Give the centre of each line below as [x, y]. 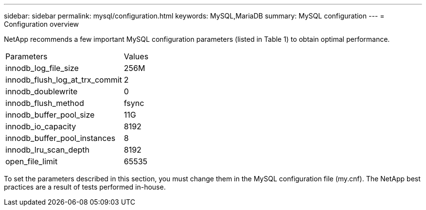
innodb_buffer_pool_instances [61, 138]
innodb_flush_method [45, 103]
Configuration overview [42, 24]
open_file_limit [32, 161]
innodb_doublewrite [42, 91]
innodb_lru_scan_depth [48, 150]
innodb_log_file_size [42, 68]
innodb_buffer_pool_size [50, 115]
